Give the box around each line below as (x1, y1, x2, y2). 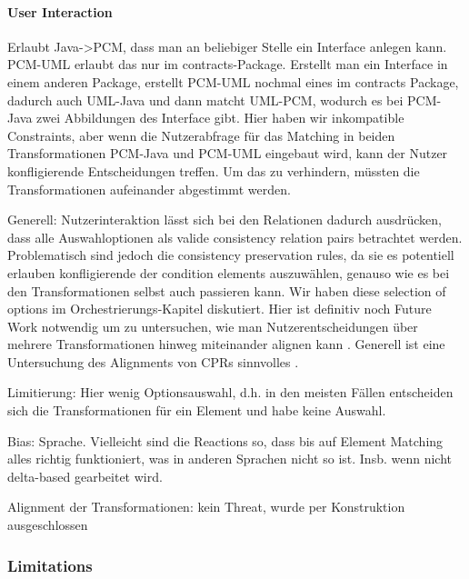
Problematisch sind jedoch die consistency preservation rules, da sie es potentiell (7, 245, 454, 265)
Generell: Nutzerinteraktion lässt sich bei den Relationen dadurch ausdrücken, (7, 210, 442, 229)
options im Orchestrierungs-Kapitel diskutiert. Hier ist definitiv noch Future (7, 299, 432, 318)
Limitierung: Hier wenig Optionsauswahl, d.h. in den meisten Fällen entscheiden (7, 383, 454, 402)
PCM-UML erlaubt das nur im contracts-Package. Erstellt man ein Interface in (7, 55, 448, 74)
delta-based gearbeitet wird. (7, 466, 163, 485)
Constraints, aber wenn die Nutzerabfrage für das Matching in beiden (7, 125, 395, 145)
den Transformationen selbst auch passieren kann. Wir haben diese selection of (7, 281, 446, 300)
